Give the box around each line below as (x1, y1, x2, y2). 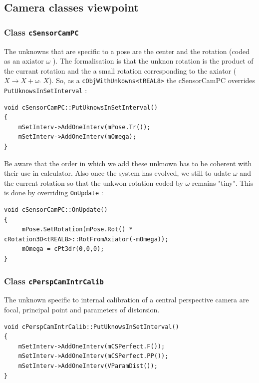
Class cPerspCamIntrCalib (4, 274, 104, 287)
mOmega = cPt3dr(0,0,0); (21, 245, 104, 253)
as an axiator (4, 56, 44, 66)
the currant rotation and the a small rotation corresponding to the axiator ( (4, 65, 237, 76)
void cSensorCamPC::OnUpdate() (4, 206, 108, 214)
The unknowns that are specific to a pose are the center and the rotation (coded (4, 46, 250, 56)
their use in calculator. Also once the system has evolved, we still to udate (4, 168, 231, 178)
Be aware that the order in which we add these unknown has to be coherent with (4, 158, 252, 168)
